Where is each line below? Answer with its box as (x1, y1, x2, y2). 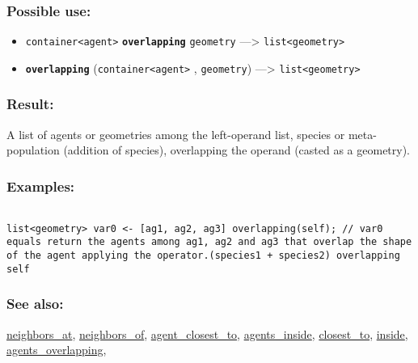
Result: (6, 94, 54, 114)
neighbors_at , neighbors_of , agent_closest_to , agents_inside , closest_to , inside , (6, 325, 408, 342)
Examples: (6, 175, 75, 196)
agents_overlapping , (6, 341, 107, 358)
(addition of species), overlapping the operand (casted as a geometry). (63, 141, 411, 158)
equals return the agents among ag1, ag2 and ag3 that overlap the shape (6, 236, 412, 248)
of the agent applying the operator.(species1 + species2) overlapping (6, 250, 400, 262)
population (6, 141, 60, 158)
